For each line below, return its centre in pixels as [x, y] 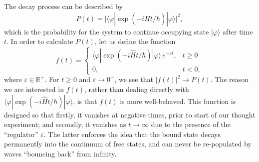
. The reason [230, 79]
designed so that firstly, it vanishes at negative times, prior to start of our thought [130, 114]
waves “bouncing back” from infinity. [60, 153]
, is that [85, 101]
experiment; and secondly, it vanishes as [65, 124]
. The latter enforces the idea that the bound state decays [132, 134]
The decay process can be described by [63, 6]
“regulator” [21, 134]
